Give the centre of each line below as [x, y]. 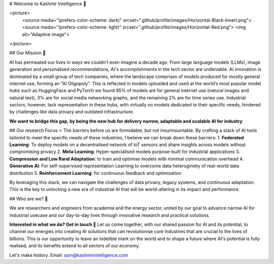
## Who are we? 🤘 [29, 199]
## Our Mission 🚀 [27, 53]
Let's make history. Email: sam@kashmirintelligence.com [69, 255]
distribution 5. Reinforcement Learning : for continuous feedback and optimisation [95, 173]
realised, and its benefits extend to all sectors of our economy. [75, 246]
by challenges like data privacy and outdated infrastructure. [72, 112]
